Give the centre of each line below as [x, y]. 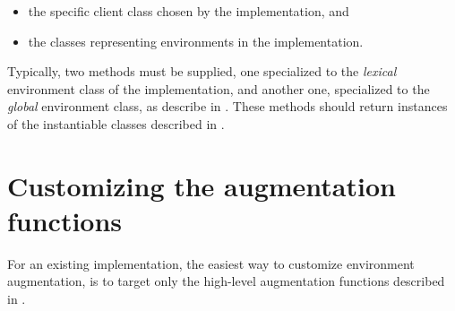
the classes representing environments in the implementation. [196, 41]
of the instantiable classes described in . [116, 123]
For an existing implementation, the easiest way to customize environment [211, 263]
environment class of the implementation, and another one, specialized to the [219, 88]
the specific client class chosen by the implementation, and [189, 11]
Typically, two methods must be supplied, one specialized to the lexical [202, 71]
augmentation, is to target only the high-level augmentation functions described [226, 281]
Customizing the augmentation [202, 185]
